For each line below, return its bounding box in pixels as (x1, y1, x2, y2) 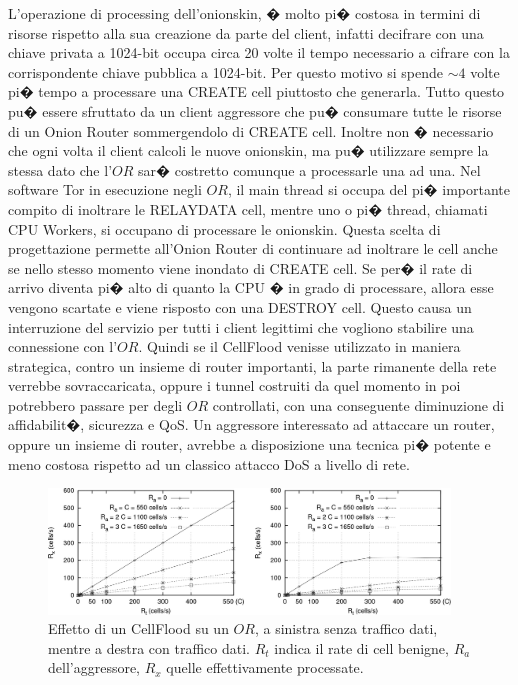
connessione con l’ (8, 336, 118, 357)
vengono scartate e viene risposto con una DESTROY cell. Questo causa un (8, 296, 472, 317)
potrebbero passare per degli (8, 394, 183, 415)
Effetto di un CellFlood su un (48, 618, 229, 639)
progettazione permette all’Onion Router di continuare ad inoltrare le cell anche (8, 238, 498, 259)
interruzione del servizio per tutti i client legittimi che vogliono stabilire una (8, 316, 474, 337)
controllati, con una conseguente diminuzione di (212, 394, 505, 415)
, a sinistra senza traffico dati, (254, 618, 438, 639)
